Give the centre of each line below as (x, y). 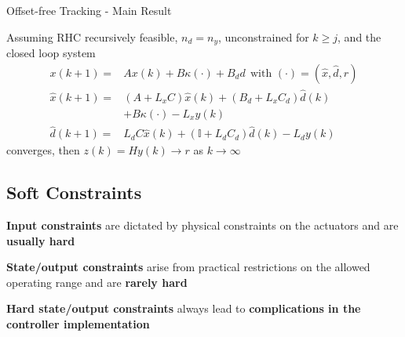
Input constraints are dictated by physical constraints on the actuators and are (202, 225)
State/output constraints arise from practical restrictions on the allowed (188, 267)
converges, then (43, 150)
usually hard (41, 240)
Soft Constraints (74, 192)
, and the (359, 36)
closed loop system (51, 53)
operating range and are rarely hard (97, 282)
